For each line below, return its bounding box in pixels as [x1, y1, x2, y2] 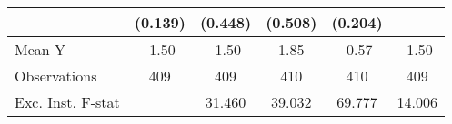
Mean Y [15, 39, 66, 60]
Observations [15, 65, 97, 86]
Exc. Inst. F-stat [15, 91, 120, 112]
